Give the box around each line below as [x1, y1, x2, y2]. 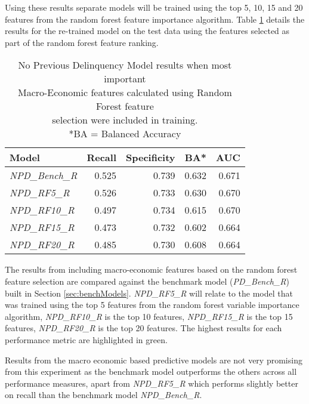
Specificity [126, 150, 175, 165]
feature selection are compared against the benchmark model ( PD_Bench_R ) [5, 275, 289, 287]
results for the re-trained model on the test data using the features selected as [5, 24, 290, 37]
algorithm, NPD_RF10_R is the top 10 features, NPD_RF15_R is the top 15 [5, 310, 293, 322]
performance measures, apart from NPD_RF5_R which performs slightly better [5, 377, 298, 389]
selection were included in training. [52, 113, 198, 127]
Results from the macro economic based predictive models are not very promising [5, 353, 302, 366]
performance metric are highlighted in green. [5, 333, 168, 346]
